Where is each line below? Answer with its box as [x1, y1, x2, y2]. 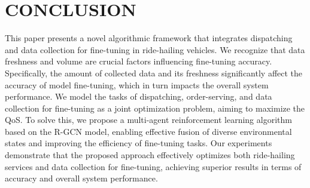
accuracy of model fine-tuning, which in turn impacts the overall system [5, 78, 269, 91]
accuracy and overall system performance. [5, 172, 158, 184]
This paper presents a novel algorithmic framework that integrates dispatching [5, 32, 293, 44]
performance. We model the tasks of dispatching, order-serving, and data [5, 90, 272, 103]
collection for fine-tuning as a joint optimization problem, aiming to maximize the [5, 101, 305, 114]
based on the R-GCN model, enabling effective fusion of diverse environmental [5, 125, 292, 137]
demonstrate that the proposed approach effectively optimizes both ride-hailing [5, 149, 295, 161]
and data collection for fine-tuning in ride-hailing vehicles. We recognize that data [5, 43, 305, 56]
